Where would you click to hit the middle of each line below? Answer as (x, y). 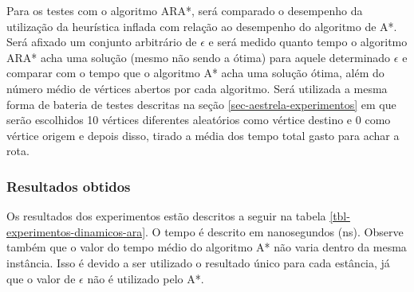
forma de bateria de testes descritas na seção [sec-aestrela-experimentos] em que (201, 104)
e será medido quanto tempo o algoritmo (308, 42)
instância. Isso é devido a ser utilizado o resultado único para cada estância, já (198, 262)
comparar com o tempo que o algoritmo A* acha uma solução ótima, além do (195, 73)
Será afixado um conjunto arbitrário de (102, 42)
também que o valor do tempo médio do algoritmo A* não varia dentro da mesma (207, 247)
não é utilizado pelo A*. (146, 278)
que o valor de (41, 278)
